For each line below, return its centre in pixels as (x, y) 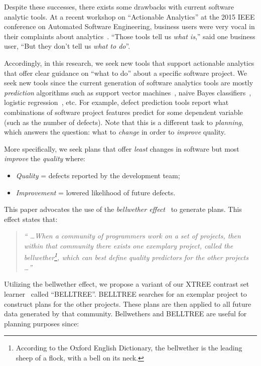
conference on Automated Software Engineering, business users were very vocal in (129, 26)
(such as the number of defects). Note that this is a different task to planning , (124, 122)
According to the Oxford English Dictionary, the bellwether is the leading (129, 348)
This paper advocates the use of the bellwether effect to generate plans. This (123, 209)
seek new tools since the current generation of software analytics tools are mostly (129, 83)
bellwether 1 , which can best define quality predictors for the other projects (136, 257)
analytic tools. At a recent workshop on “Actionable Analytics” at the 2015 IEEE (129, 16)
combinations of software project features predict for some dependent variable (123, 112)
